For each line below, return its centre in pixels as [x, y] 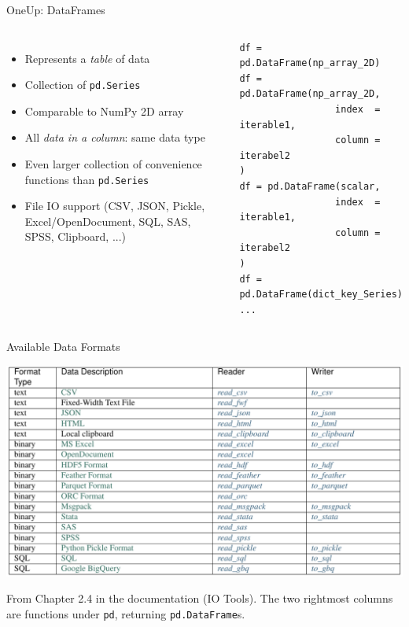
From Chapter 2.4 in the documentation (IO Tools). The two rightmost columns [200, 598]
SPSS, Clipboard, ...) [76, 236]
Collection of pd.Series [83, 85]
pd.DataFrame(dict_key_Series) [321, 295]
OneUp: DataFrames [56, 9]
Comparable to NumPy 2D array [104, 111]
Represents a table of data [87, 58]
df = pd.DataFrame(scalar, [310, 186]
